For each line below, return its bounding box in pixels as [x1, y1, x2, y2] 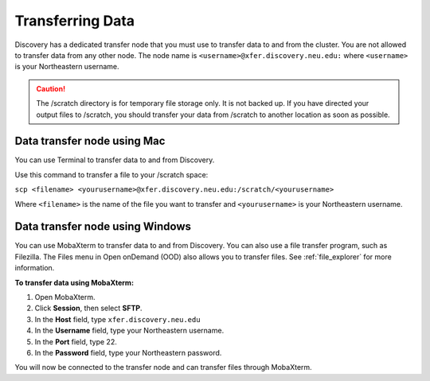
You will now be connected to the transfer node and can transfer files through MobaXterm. [14, 363, 312, 372]
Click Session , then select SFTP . [34, 303, 143, 313]
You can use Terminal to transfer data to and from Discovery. [14, 155, 215, 165]
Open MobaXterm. [34, 293, 96, 302]
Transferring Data [14, 12, 135, 29]
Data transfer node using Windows [14, 220, 191, 234]
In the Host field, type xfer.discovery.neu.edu [34, 314, 201, 324]
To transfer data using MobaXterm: [14, 278, 135, 287]
